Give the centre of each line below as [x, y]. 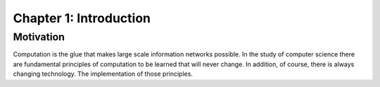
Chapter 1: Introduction [82, 18]
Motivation [39, 37]
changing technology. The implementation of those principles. [103, 74]
